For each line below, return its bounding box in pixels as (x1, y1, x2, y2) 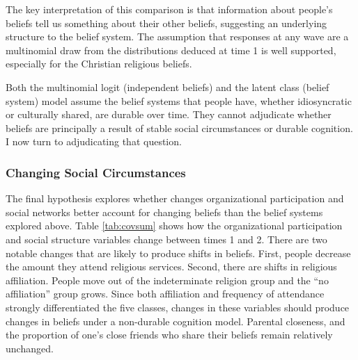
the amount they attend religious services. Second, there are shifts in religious (6, 259, 337, 274)
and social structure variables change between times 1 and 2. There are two (6, 231, 327, 246)
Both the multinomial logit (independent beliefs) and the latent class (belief (6, 79, 329, 94)
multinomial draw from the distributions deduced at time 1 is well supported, (6, 42, 336, 57)
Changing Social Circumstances (6, 163, 186, 181)
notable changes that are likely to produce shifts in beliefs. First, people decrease (6, 245, 351, 260)
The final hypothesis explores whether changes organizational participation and (6, 191, 344, 206)
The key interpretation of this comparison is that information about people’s (6, 2, 333, 16)
